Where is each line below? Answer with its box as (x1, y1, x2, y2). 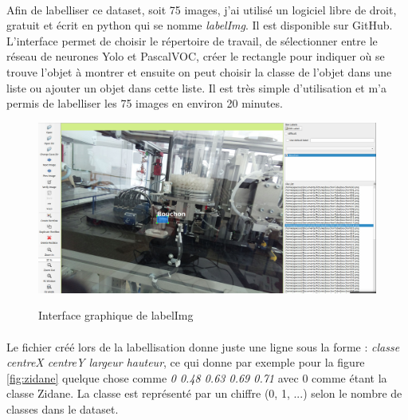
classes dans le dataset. (6, 400, 119, 417)
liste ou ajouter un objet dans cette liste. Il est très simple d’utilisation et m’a (6, 79, 386, 96)
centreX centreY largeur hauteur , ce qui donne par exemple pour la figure (6, 354, 365, 371)
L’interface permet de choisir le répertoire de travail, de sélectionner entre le (6, 32, 378, 49)
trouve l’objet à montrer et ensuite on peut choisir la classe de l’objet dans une (6, 63, 392, 80)
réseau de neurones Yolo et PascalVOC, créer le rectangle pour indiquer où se (6, 48, 385, 65)
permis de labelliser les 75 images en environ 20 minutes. (6, 95, 283, 112)
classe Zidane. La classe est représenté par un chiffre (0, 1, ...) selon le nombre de (6, 385, 402, 402)
